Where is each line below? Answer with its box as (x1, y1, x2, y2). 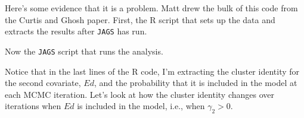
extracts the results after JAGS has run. (5, 25, 147, 37)
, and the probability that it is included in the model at (94, 76, 297, 89)
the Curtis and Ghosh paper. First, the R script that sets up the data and (5, 13, 275, 25)
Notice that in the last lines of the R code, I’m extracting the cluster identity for (5, 65, 300, 77)
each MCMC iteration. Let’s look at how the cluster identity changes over (5, 88, 275, 100)
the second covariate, (5, 76, 81, 89)
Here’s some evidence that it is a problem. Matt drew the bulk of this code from (5, 2, 298, 14)
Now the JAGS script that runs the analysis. (5, 44, 163, 57)
